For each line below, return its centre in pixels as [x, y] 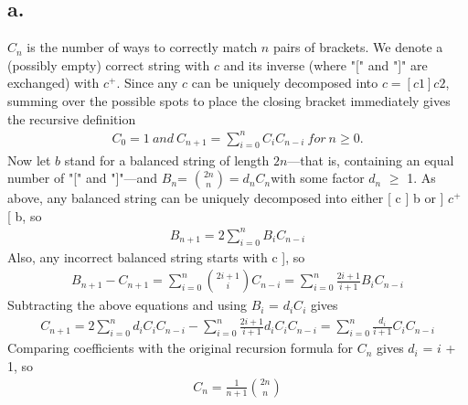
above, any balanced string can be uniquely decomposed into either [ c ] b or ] [226, 198]
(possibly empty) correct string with [109, 64]
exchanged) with [53, 83]
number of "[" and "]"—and [83, 178]
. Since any [147, 83]
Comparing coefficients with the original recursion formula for [181, 348]
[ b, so [25, 215]
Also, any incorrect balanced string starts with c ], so [156, 256]
